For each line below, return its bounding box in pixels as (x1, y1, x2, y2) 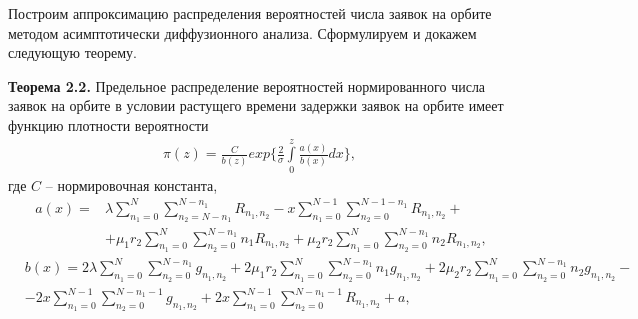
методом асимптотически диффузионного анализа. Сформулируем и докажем (8, 22, 477, 43)
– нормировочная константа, (45, 174, 218, 195)
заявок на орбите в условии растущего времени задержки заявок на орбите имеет (8, 95, 504, 116)
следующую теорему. (8, 42, 138, 63)
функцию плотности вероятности (8, 114, 209, 135)
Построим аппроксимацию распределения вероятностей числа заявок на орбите (8, 3, 492, 23)
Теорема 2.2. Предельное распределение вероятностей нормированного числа (8, 75, 486, 96)
